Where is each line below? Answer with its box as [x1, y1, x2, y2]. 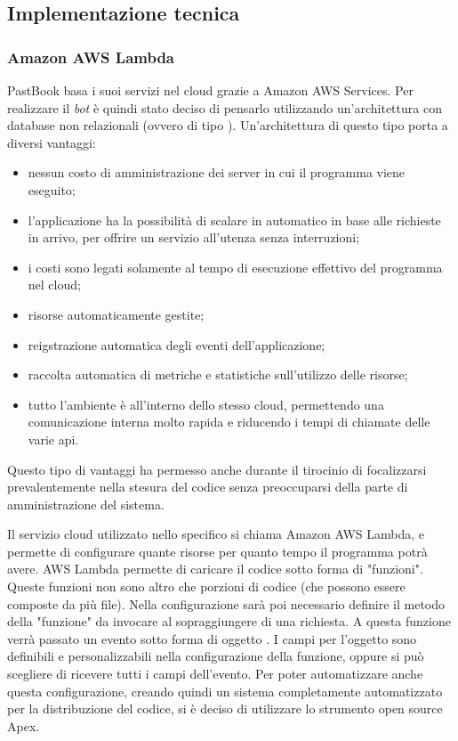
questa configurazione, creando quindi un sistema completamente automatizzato [7, 681, 443, 700]
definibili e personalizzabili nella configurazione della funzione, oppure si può [7, 647, 424, 665]
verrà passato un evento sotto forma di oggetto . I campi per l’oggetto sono [7, 629, 417, 647]
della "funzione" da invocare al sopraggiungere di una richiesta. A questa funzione [7, 612, 451, 631]
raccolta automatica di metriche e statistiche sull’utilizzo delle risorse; [28, 365, 408, 384]
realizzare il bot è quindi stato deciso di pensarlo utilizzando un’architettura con [7, 98, 442, 117]
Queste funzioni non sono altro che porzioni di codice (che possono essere [7, 577, 406, 596]
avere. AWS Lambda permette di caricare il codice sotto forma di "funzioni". [7, 559, 423, 578]
